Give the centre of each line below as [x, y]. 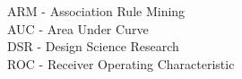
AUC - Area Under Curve [78, 28]
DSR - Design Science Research [93, 46]
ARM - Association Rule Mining [96, 11]
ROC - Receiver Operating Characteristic [121, 63]
